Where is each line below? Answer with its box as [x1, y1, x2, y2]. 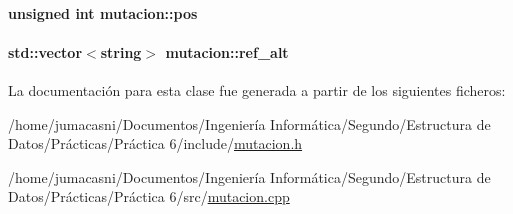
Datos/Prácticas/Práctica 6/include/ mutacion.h [8, 133, 303, 154]
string [100, 41, 142, 62]
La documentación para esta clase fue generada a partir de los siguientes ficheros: [8, 79, 506, 100]
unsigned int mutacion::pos [8, 2, 198, 23]
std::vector [8, 41, 83, 62]
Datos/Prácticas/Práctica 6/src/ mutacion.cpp [8, 186, 290, 207]
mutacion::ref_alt [165, 41, 289, 62]
